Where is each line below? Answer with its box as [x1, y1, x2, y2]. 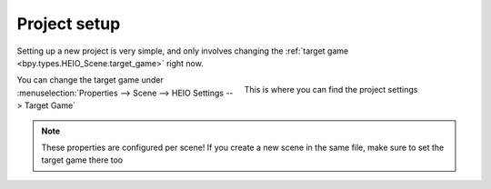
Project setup [16, 14, 121, 34]
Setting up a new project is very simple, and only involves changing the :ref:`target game [16, 45, 349, 56]
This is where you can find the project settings [244, 85, 418, 95]
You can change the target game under [16, 75, 164, 85]
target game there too [41, 154, 124, 165]
